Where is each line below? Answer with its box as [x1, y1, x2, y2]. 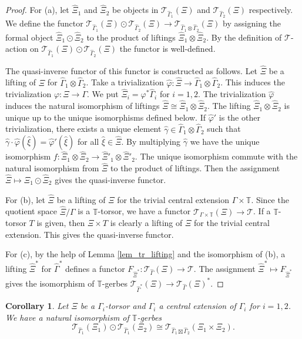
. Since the [251, 193, 289, 205]
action [5, 42, 28, 55]
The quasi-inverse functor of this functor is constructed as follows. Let [5, 64, 258, 77]
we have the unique [190, 135, 260, 148]
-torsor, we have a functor [98, 205, 191, 217]
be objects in [112, 4, 159, 16]
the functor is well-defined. [119, 42, 216, 55]
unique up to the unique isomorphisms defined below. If [5, 111, 206, 123]
